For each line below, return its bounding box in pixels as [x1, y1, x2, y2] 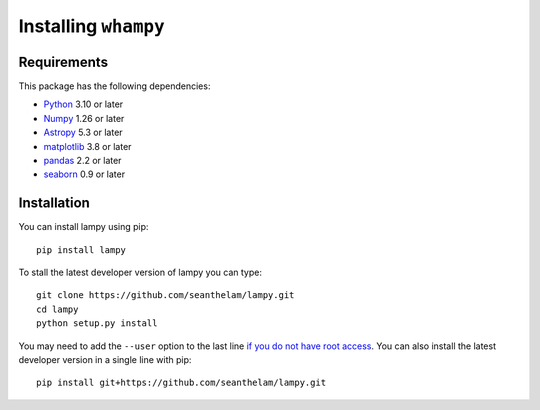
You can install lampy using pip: [18, 221, 149, 233]
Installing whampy [18, 15, 165, 37]
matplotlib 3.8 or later [43, 140, 132, 152]
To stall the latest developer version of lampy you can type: [18, 266, 263, 279]
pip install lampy [36, 244, 127, 255]
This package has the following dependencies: [18, 80, 211, 92]
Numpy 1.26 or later [43, 112, 125, 124]
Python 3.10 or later [43, 98, 124, 110]
